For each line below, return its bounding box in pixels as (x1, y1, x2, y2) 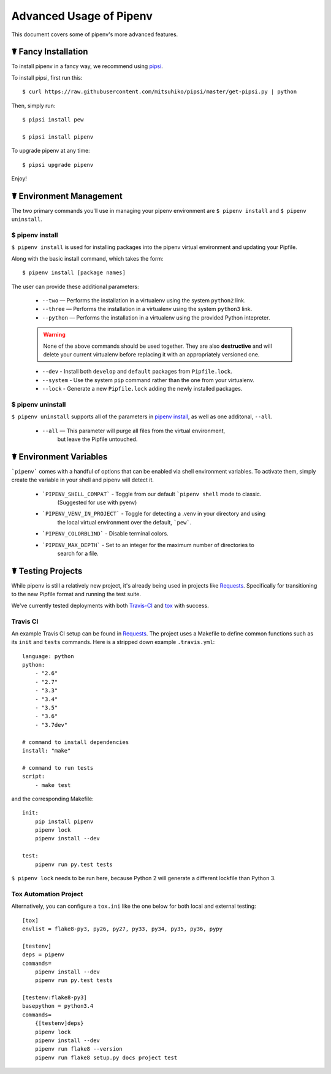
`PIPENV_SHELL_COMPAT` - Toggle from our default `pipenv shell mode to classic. (42, 490, 262, 497)
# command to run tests (22, 764, 94, 771)
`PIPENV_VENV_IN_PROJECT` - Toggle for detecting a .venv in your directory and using (42, 510, 266, 518)
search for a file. (57, 550, 99, 558)
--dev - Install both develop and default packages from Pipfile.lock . (42, 368, 232, 375)
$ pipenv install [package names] (22, 269, 126, 276)
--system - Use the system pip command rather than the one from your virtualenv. (42, 376, 254, 383)
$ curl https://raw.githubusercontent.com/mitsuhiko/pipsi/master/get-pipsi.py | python (22, 88, 297, 95)
